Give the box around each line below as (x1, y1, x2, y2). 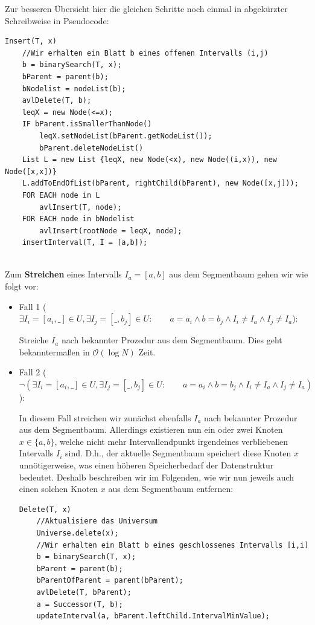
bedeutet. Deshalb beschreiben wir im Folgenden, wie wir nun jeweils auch (19, 470, 294, 483)
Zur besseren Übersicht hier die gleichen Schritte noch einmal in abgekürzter (5, 2, 288, 15)
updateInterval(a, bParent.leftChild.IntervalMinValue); (36, 612, 270, 621)
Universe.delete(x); (36, 528, 119, 537)
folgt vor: (5, 280, 39, 293)
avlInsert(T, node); (39, 202, 122, 212)
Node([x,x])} (5, 167, 57, 176)
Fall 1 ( (19, 300, 46, 312)
